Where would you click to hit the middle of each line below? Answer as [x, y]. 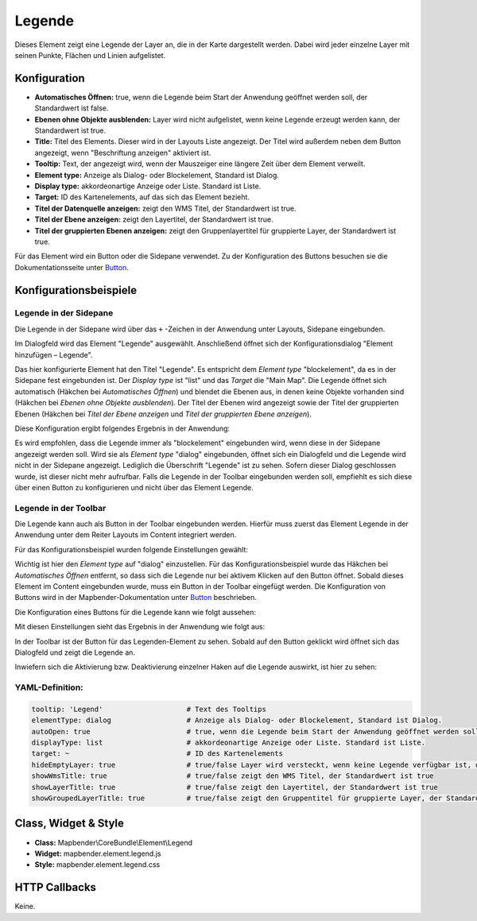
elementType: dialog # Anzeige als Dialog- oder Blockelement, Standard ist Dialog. [237, 720]
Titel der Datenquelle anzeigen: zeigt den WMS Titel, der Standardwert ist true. [166, 208]
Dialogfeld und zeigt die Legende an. [75, 652]
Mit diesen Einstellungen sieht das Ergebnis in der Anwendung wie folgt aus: [140, 627]
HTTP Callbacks [56, 887]
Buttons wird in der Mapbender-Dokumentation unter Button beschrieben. [136, 598]
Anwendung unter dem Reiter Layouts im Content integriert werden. [126, 535]
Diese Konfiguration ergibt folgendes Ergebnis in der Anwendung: [122, 428]
